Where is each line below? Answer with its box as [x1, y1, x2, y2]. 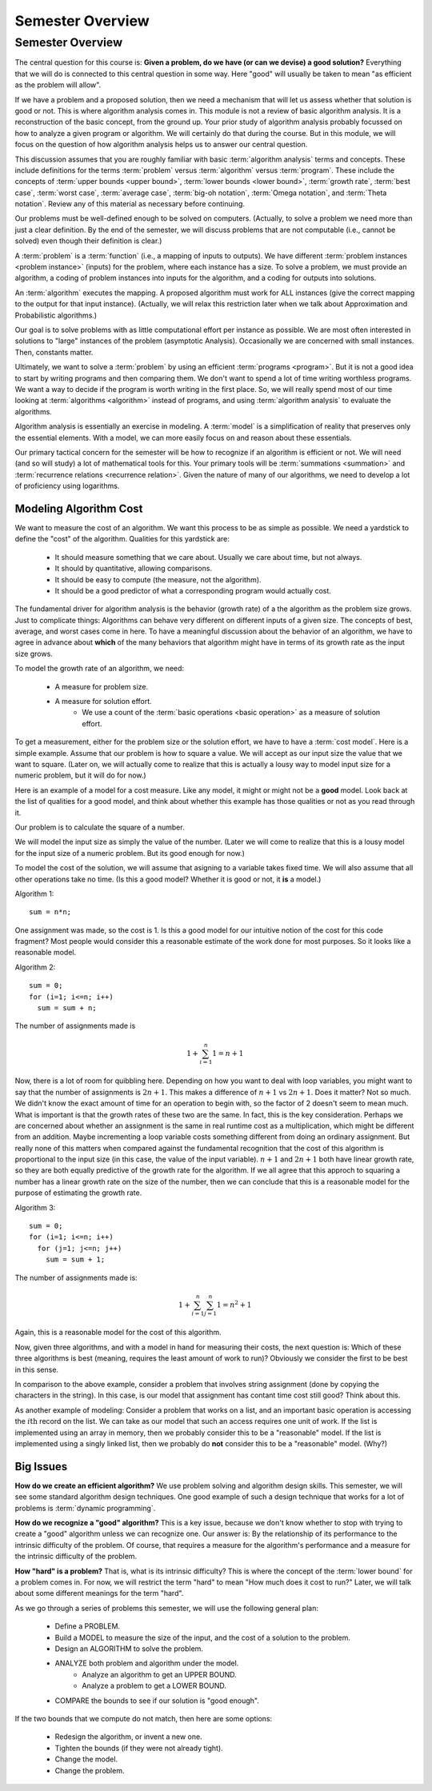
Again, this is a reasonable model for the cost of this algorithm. [14, 1328, 222, 1337]
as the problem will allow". [14, 80, 102, 90]
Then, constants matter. [14, 347, 94, 357]
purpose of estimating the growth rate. [14, 1188, 142, 1197]
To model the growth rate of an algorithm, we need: [14, 664, 184, 674]
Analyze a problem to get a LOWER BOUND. [82, 1681, 227, 1691]
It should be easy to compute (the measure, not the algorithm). [54, 574, 262, 584]
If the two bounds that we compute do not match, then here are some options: [14, 1713, 273, 1723]
